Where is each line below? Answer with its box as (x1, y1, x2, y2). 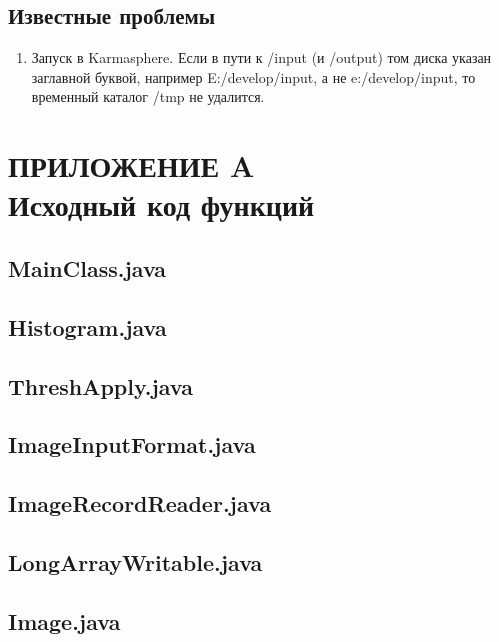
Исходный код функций (8, 184, 315, 225)
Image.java (8, 605, 121, 636)
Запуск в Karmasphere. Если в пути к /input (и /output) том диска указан (31, 47, 492, 68)
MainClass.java (8, 252, 167, 283)
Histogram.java (8, 311, 167, 342)
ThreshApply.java (8, 370, 193, 401)
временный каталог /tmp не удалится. (31, 86, 265, 107)
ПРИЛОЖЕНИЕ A (8, 145, 255, 186)
